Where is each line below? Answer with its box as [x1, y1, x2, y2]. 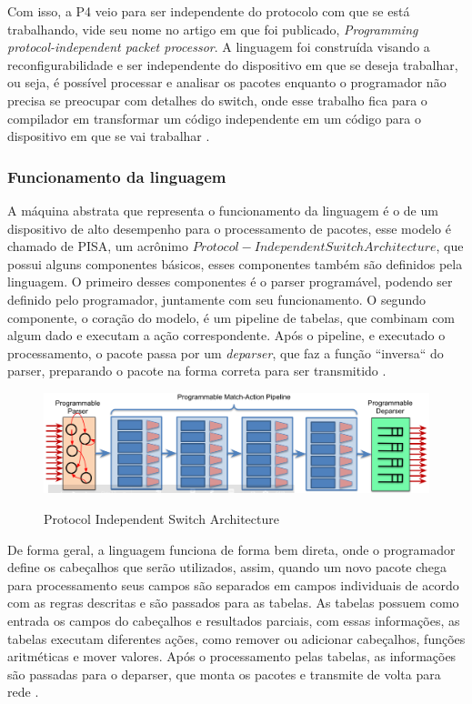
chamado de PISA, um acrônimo [7, 236, 188, 256]
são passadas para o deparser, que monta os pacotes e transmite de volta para [7, 664, 441, 683]
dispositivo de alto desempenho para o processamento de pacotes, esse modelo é [7, 218, 451, 237]
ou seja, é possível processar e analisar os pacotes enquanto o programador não [7, 73, 447, 92]
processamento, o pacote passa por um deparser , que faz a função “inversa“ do [7, 343, 444, 362]
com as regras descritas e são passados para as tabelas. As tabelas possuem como [7, 593, 459, 612]
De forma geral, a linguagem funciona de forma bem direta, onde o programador [7, 539, 456, 558]
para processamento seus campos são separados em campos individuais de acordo [7, 575, 459, 594]
